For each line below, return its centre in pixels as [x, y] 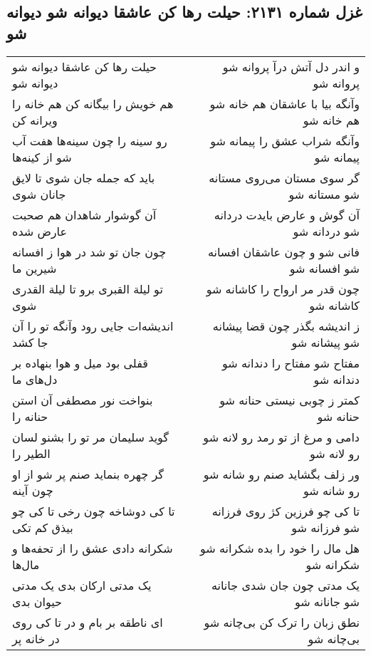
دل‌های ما [35, 379]
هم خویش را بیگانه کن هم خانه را [93, 103]
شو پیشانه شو [325, 342]
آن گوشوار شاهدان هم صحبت [84, 214]
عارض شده [40, 231]
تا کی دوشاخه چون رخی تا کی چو [94, 511]
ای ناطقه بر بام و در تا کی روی [88, 622]
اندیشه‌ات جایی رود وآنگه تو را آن [93, 326]
